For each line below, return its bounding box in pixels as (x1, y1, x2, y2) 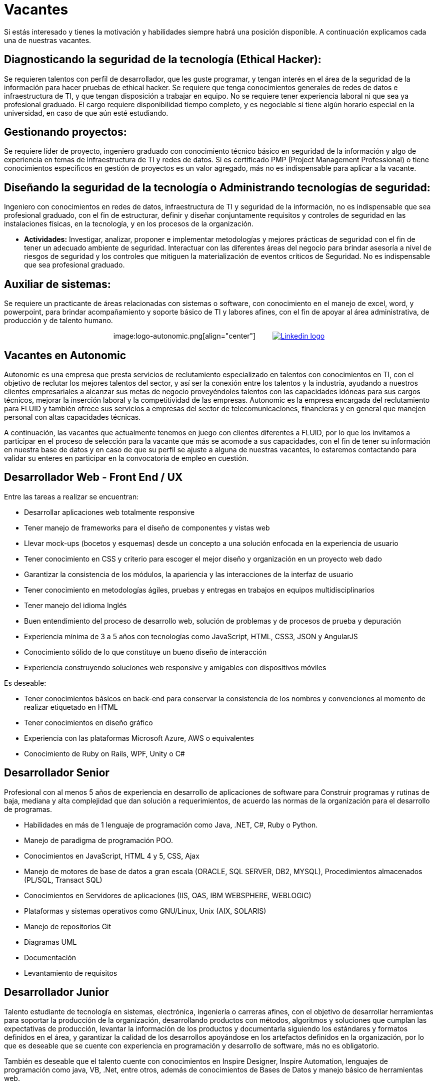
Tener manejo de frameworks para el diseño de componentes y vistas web (24, 523, 270, 532)
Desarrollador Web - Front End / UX (4, 471, 183, 484)
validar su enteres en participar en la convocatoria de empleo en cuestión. (4, 453, 248, 462)
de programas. (4, 804, 52, 813)
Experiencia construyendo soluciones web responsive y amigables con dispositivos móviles (24, 663, 326, 672)
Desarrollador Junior (4, 986, 109, 999)
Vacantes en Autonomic (4, 349, 126, 362)
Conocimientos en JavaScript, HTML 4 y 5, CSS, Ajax (24, 851, 199, 860)
